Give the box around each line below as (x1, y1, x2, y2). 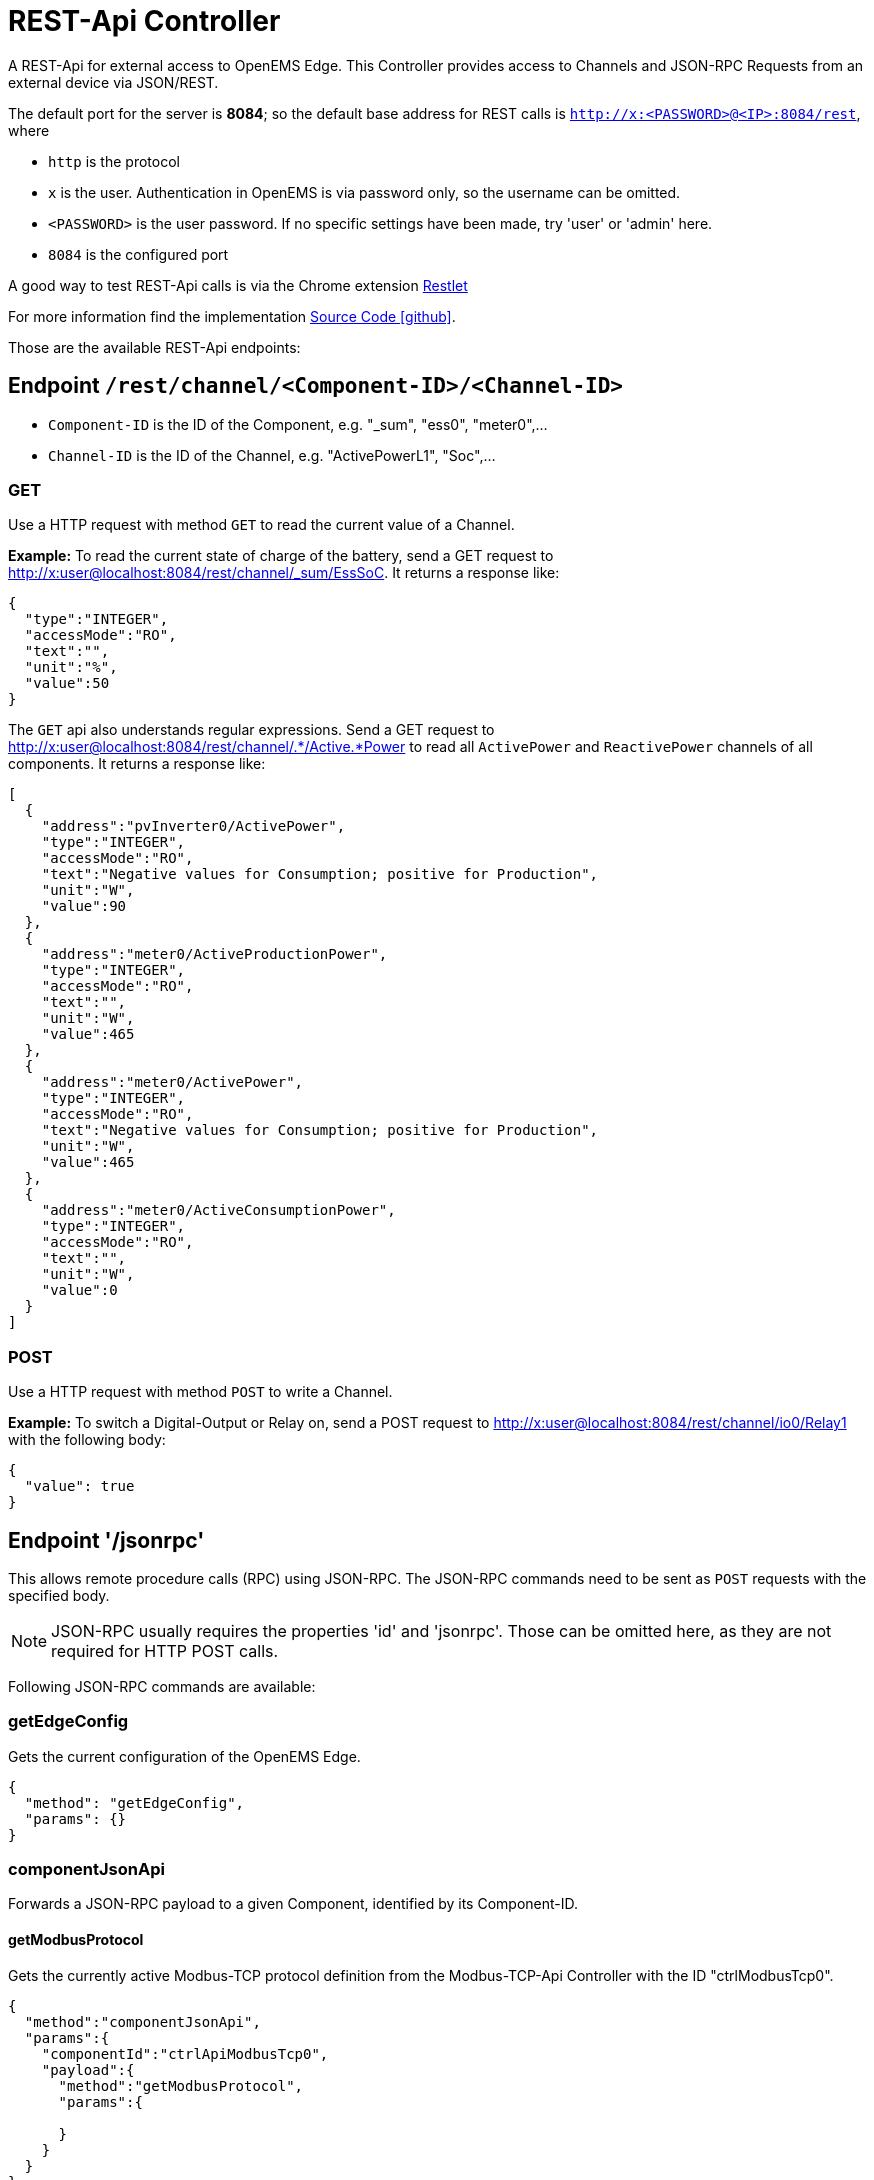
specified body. (8, 1586, 110, 1604)
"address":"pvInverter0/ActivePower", (41, 818, 346, 835)
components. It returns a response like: (8, 755, 266, 773)
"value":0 (41, 1282, 118, 1299)
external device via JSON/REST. (8, 73, 219, 91)
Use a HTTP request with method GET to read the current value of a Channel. (8, 516, 515, 534)
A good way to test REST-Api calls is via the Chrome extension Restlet (8, 276, 468, 294)
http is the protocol (48, 152, 180, 170)
